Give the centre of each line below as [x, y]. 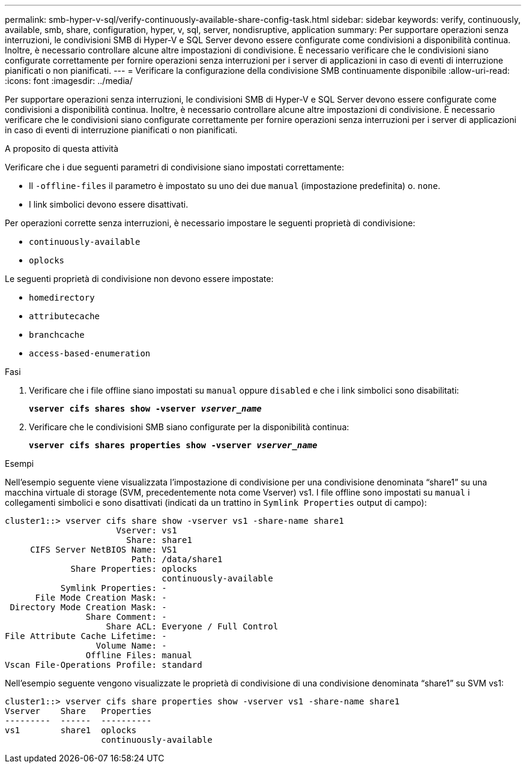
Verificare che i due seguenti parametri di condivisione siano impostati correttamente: [174, 167]
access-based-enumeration [90, 353]
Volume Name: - [131, 646]
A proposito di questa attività [62, 148]
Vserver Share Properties [78, 711]
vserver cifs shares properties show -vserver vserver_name [173, 445]
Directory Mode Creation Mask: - [88, 607]
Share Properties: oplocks [134, 569]
